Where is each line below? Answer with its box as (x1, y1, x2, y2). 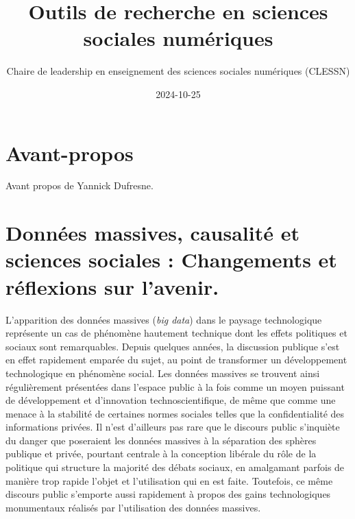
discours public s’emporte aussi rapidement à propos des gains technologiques (5, 487, 331, 501)
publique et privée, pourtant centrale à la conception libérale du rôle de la (5, 446, 317, 461)
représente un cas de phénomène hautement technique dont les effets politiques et (5, 326, 347, 340)
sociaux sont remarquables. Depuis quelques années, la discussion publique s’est (5, 339, 340, 353)
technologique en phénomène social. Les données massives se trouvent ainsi (5, 365, 320, 380)
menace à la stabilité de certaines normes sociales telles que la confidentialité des (5, 406, 345, 420)
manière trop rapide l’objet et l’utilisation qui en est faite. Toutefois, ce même (5, 473, 333, 487)
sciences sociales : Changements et (5, 245, 337, 274)
